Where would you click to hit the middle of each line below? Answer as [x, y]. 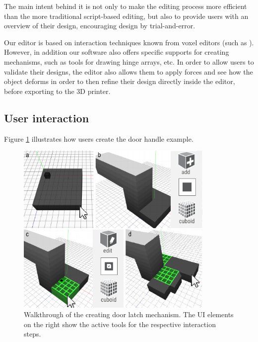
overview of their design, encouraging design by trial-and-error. [100, 26]
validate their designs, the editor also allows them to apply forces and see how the [129, 71]
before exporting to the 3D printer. [57, 91]
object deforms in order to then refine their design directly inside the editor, [120, 81]
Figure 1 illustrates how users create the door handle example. [99, 138]
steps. [32, 334]
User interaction [47, 118]
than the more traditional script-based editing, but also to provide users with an [126, 16]
